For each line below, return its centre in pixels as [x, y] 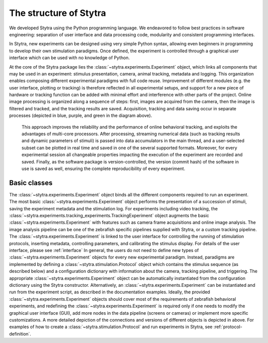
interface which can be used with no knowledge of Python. [69, 58]
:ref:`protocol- [228, 327]
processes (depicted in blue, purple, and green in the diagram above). [81, 116]
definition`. [20, 334]
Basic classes [31, 183]
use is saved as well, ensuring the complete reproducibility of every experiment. [103, 169]
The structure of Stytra [58, 13]
